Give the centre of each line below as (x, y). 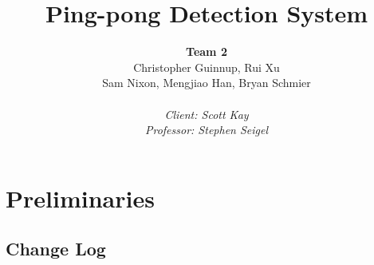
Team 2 (207, 51)
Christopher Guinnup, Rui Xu (207, 67)
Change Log (56, 249)
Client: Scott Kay (207, 114)
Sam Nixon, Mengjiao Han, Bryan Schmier (207, 83)
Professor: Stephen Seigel (207, 130)
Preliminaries (80, 198)
